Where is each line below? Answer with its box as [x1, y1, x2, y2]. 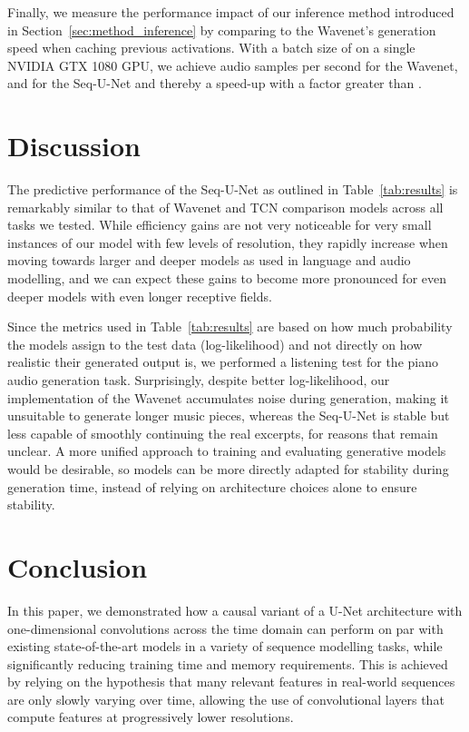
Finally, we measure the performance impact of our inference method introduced [7, 3, 454, 21]
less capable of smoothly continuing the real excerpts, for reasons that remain [7, 423, 438, 442]
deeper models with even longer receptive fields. [7, 286, 272, 305]
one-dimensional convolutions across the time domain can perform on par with [7, 618, 444, 638]
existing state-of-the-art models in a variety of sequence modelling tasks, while [7, 637, 443, 656]
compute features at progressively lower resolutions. [7, 707, 294, 727]
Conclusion [7, 548, 148, 585]
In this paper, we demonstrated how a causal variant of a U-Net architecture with [7, 600, 463, 619]
